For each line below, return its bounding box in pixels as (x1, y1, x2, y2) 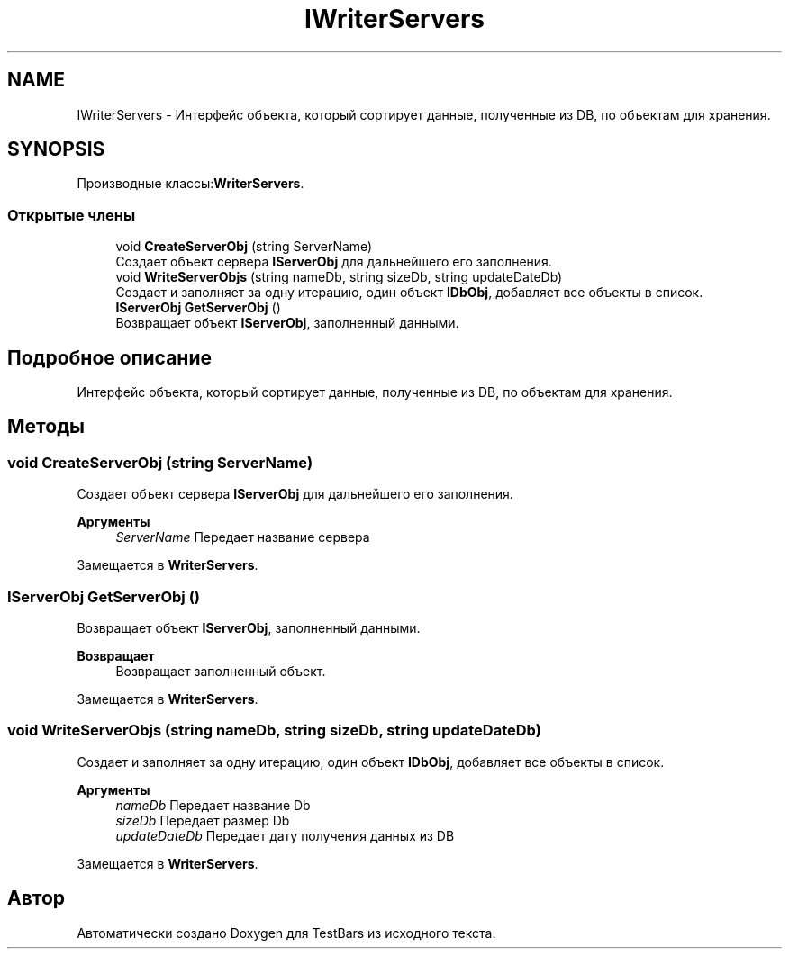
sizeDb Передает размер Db (115, 812, 290, 828)
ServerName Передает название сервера (115, 529, 370, 546)
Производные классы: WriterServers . (77, 176, 304, 192)
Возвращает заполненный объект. (115, 663, 326, 679)
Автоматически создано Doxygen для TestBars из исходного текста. (77, 924, 496, 941)
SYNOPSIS (7, 138, 105, 161)
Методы (7, 415, 85, 438)
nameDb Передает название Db (115, 797, 311, 813)
